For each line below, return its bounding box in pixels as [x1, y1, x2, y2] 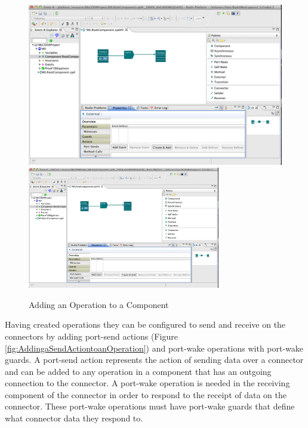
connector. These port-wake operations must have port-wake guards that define [5, 400, 295, 412]
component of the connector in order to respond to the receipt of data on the [5, 388, 287, 401]
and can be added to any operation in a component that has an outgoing [5, 365, 272, 377]
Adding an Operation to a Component [29, 298, 169, 310]
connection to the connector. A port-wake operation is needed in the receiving [5, 377, 290, 389]
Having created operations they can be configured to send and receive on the [5, 318, 286, 331]
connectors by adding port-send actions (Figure [5, 330, 178, 342]
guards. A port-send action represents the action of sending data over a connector [5, 353, 304, 366]
